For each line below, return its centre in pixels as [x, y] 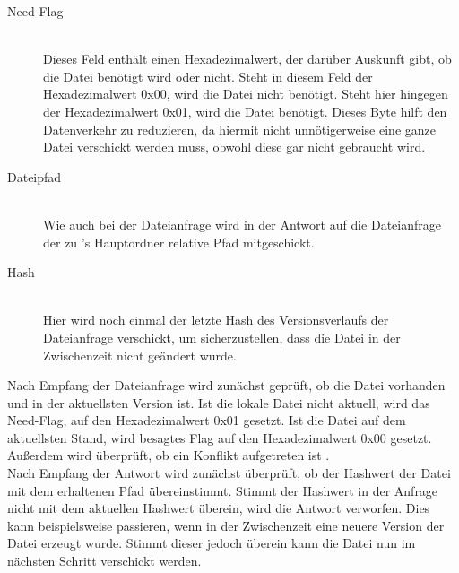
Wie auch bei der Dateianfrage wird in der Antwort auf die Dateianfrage [242, 224]
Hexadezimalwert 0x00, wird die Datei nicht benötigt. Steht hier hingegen [246, 94]
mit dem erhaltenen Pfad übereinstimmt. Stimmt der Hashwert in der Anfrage [223, 490]
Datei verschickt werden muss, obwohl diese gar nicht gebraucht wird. [234, 147]
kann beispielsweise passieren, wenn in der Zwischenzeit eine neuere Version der [226, 525]
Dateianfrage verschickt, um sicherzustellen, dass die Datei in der [222, 337]
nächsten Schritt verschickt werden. [104, 561]
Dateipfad [35, 176]
